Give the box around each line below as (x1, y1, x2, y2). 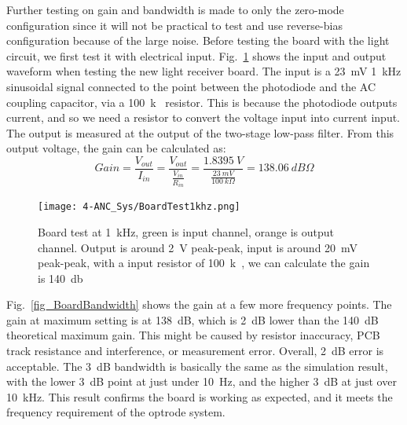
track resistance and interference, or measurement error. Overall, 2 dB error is (6, 343, 384, 359)
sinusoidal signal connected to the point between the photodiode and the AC (6, 78, 376, 94)
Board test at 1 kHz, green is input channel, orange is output (38, 223, 334, 240)
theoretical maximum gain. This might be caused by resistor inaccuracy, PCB (6, 327, 380, 343)
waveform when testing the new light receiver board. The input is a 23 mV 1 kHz (6, 63, 401, 79)
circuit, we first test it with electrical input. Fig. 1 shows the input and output (6, 47, 387, 64)
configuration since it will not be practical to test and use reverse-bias (6, 16, 343, 33)
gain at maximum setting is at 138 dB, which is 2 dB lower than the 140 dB (6, 311, 379, 328)
